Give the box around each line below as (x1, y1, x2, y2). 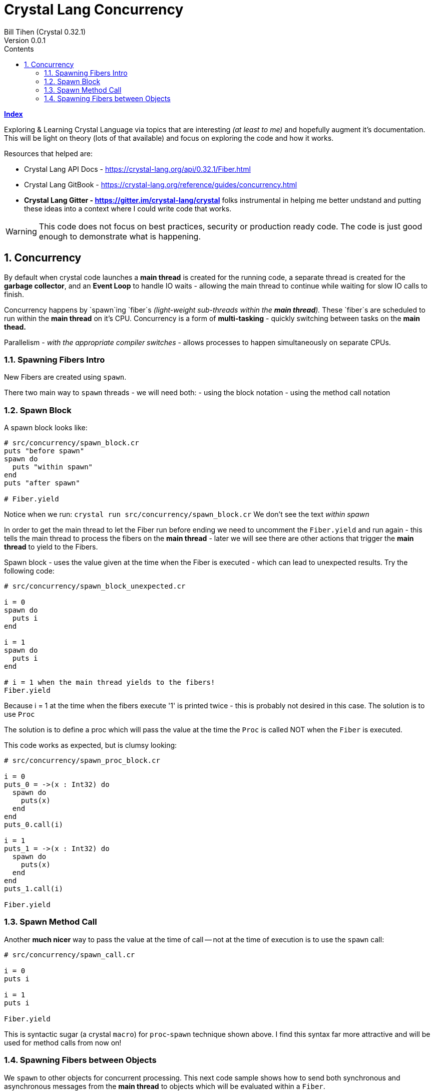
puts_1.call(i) (4, 885, 64, 893)
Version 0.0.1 (4, 36, 46, 45)
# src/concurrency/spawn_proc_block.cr (4, 756, 160, 765)
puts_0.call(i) (4, 821, 64, 829)
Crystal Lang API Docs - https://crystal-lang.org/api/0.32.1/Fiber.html (24, 164, 251, 173)
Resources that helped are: (4, 149, 93, 158)
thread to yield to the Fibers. (4, 542, 98, 552)
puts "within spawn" (12, 463, 93, 471)
